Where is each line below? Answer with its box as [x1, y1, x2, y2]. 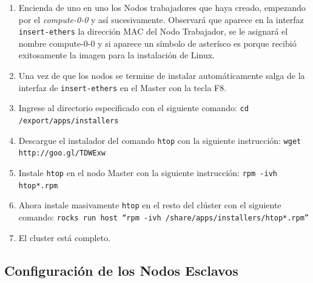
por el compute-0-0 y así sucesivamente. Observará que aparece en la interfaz [18, 13, 304, 26]
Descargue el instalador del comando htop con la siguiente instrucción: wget [18, 134, 301, 146]
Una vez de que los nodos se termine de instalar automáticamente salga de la [18, 69, 305, 82]
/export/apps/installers [18, 116, 119, 125]
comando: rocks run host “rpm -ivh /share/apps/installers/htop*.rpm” [18, 210, 309, 223]
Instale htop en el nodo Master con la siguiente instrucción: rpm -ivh [18, 166, 277, 179]
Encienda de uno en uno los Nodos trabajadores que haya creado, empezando [18, 1, 306, 13]
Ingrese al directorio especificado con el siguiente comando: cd [18, 101, 249, 114]
